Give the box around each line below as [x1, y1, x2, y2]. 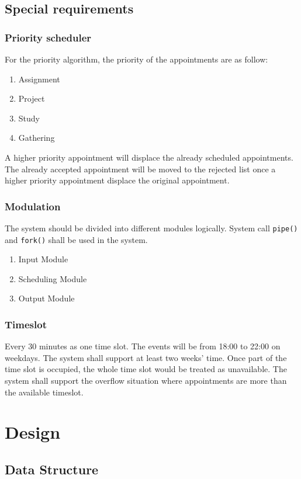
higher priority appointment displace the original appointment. [5, 174, 230, 186]
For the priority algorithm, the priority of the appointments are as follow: [5, 53, 268, 65]
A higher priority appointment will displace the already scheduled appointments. [5, 151, 293, 163]
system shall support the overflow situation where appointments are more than [5, 374, 287, 387]
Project [18, 92, 45, 105]
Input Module [18, 253, 68, 265]
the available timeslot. [5, 386, 84, 398]
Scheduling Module [18, 272, 87, 284]
